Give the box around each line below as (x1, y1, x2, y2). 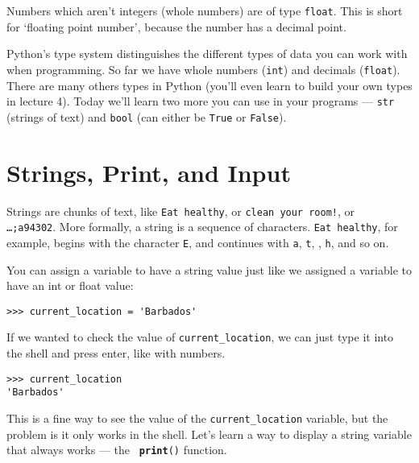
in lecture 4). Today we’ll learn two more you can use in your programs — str (6, 93, 395, 110)
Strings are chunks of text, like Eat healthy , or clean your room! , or (6, 202, 355, 219)
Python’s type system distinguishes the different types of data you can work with (6, 45, 408, 62)
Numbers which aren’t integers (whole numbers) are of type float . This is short (6, 2, 403, 19)
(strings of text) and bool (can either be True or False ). (6, 108, 287, 125)
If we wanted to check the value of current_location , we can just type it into (6, 329, 394, 345)
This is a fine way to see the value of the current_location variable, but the (6, 409, 388, 426)
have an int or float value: (6, 277, 134, 294)
